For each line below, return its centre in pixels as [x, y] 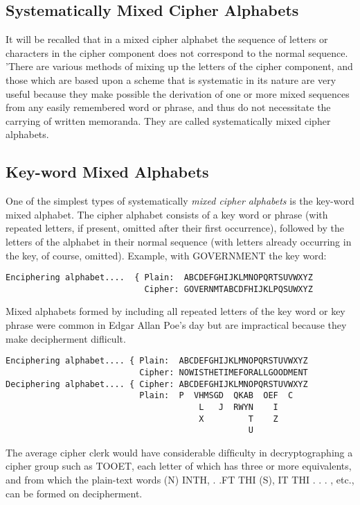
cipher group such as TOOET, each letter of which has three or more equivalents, [179, 466]
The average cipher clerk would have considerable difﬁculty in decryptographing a [179, 452]
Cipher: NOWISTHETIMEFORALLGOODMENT [224, 372]
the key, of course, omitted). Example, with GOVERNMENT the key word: [166, 255]
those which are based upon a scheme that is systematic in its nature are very [171, 79]
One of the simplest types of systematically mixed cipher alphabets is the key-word [180, 201]
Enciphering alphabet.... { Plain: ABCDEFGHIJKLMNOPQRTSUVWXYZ [159, 278]
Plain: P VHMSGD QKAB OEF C [216, 396]
